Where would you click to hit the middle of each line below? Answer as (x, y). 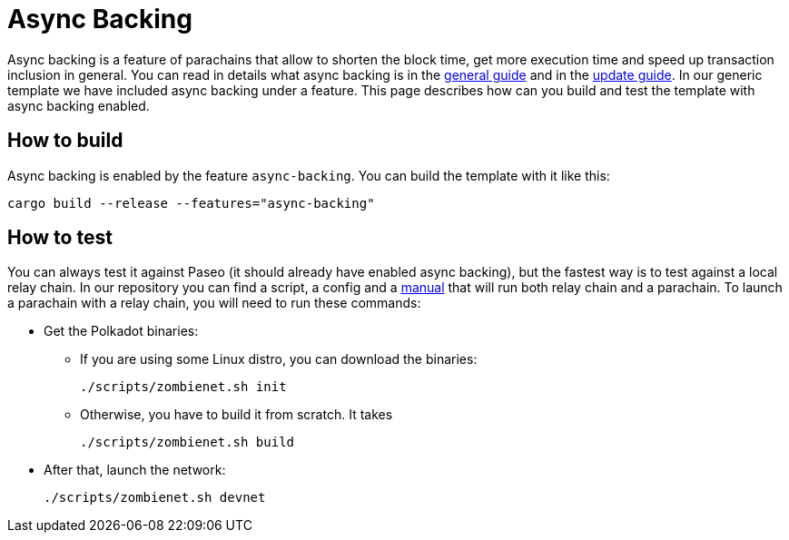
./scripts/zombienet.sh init (183, 387)
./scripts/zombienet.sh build (187, 442)
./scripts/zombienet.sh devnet (155, 498)
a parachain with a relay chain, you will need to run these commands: (214, 303)
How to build (65, 141)
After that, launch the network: (135, 470)
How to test (60, 238)
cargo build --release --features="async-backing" (191, 203)
